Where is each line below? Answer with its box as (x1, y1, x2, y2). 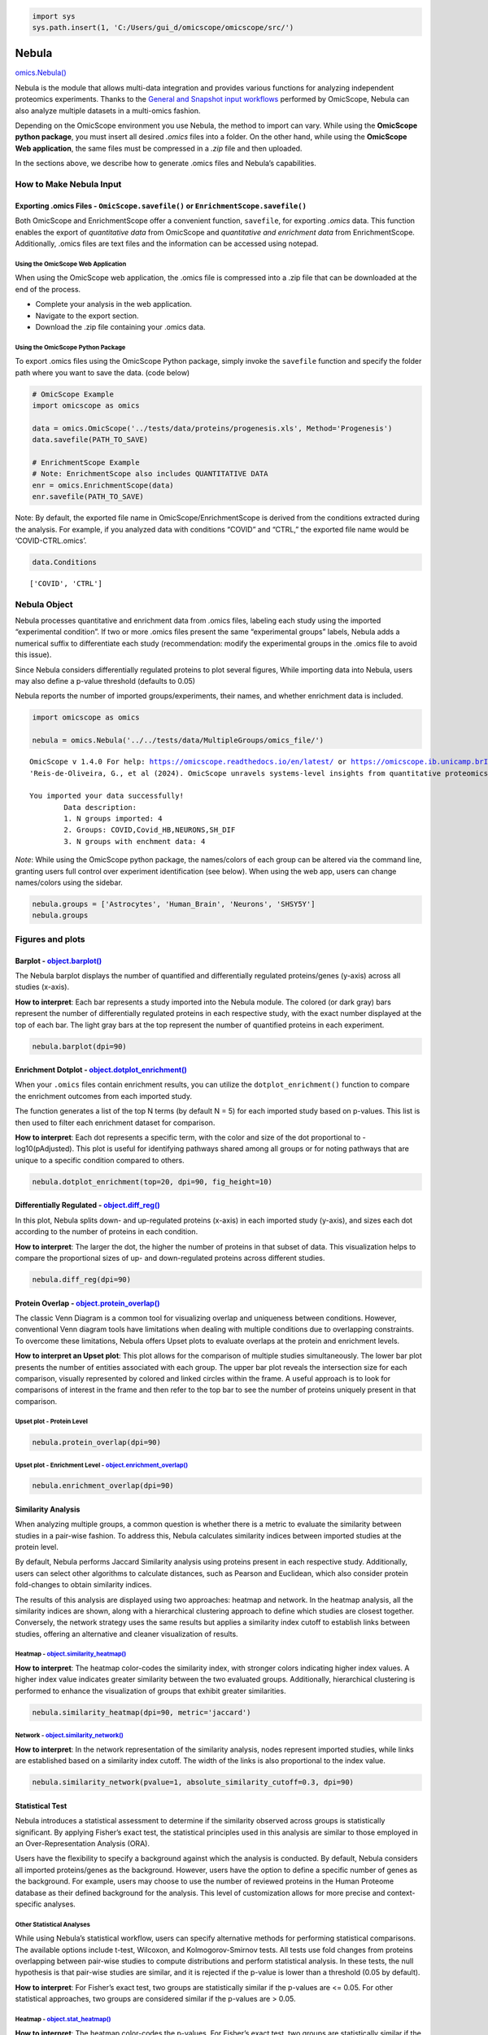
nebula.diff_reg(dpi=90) (32, 1275, 132, 1284)
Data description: (63, 803, 137, 812)
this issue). (15, 650, 52, 659)
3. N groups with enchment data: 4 (63, 837, 206, 846)
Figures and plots (15, 933, 85, 944)
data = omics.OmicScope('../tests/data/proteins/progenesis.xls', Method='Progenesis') (32, 423, 393, 433)
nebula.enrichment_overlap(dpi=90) (32, 1481, 174, 1490)
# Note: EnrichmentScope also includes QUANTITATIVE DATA (32, 469, 268, 479)
